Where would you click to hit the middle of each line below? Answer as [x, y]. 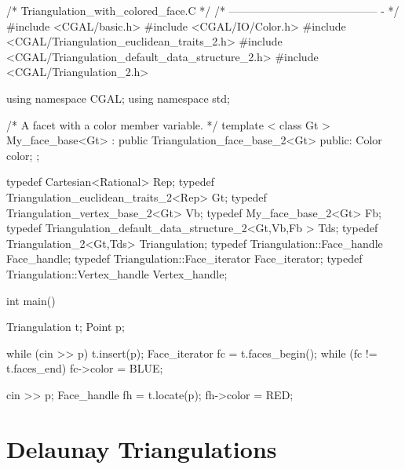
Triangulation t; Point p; [66, 327]
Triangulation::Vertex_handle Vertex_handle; [117, 273]
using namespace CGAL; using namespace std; [118, 98]
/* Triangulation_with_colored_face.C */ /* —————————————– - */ [203, 10]
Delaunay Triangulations [142, 448]
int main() [31, 300]
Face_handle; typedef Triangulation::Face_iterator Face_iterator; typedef [184, 258]
